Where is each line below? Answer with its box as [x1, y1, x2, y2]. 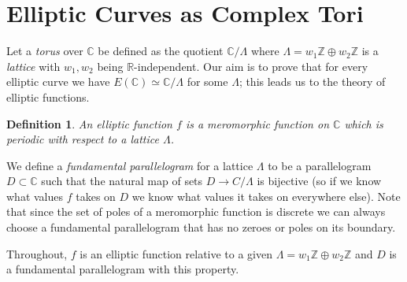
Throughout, [6, 245, 68, 262]
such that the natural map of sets [41, 173, 203, 189]
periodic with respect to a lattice [6, 131, 159, 147]
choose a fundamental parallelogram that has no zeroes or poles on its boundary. [6, 219, 396, 236]
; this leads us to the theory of [239, 73, 386, 90]
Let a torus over [6, 43, 83, 59]
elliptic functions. [6, 88, 90, 105]
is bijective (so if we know [257, 173, 382, 189]
